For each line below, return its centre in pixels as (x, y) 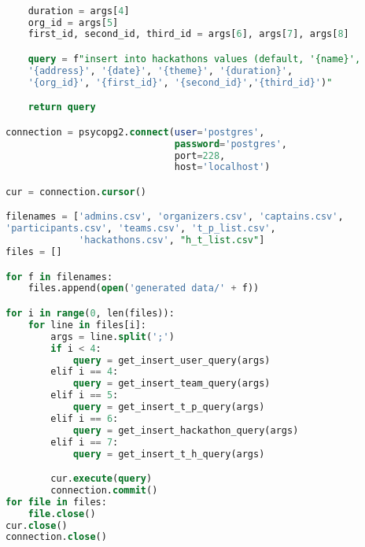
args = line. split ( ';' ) (112, 336)
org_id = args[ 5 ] (73, 22)
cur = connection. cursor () (76, 192)
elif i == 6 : (85, 418)
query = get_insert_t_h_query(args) (169, 454)
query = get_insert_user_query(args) (171, 360)
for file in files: (56, 502)
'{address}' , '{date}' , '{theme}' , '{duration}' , (160, 70)
